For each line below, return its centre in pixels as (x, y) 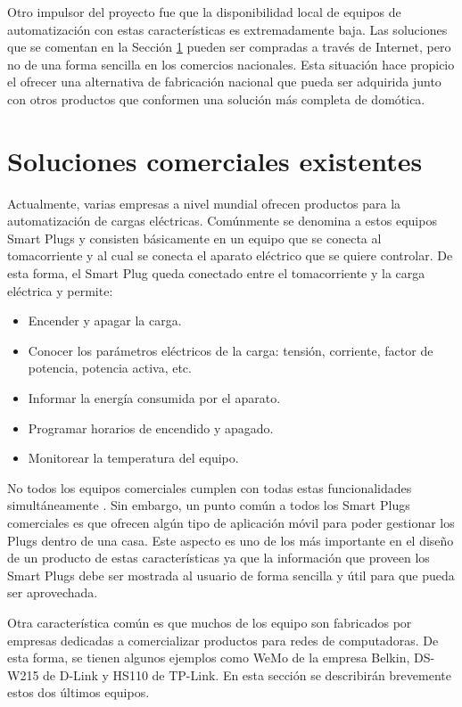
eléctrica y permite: (60, 290)
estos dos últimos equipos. (78, 692)
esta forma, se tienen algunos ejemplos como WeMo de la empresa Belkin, (209, 658)
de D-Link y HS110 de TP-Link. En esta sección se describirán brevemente (247, 674)
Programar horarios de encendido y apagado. (151, 427)
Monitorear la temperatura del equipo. (133, 458)
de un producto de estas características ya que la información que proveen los (219, 558)
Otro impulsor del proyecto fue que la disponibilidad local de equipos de (204, 12)
